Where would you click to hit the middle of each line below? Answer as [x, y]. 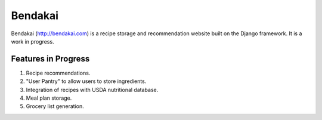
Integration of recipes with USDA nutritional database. [92, 90]
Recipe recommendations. [58, 73]
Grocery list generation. [55, 106]
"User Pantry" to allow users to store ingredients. [86, 81]
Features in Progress [50, 59]
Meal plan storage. [49, 98]
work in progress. [32, 41]
